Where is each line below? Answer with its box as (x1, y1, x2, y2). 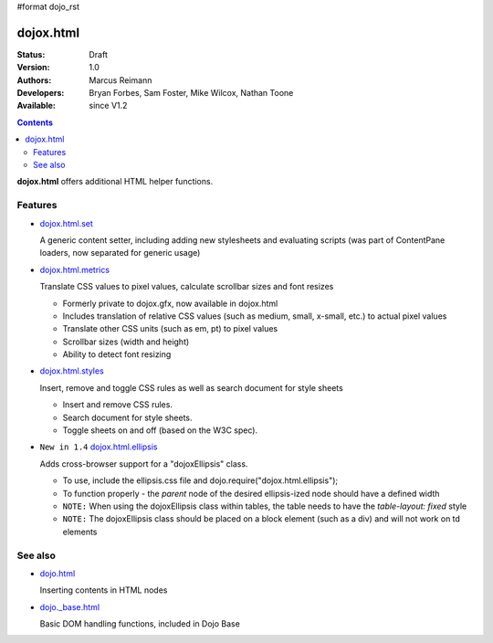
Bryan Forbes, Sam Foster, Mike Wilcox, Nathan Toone (89, 88, 294, 99)
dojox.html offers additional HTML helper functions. (16, 176, 214, 187)
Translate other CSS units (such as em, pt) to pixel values (62, 323, 278, 334)
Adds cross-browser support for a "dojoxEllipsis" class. (39, 458, 248, 469)
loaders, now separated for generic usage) (39, 248, 201, 258)
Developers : (16, 88, 65, 99)
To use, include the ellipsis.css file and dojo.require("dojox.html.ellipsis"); (62, 475, 339, 486)
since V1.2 (89, 100, 128, 111)
